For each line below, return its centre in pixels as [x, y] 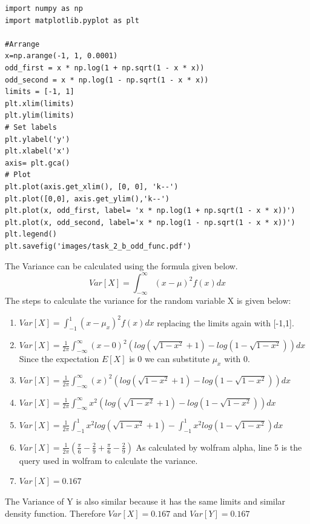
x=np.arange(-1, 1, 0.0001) [61, 56]
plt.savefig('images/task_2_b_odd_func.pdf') [98, 246]
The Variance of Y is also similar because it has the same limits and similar [145, 501]
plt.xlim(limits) [40, 103]
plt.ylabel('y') [38, 139]
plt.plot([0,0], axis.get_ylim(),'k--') [87, 199]
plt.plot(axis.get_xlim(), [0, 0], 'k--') [92, 186]
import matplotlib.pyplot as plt [72, 20]
